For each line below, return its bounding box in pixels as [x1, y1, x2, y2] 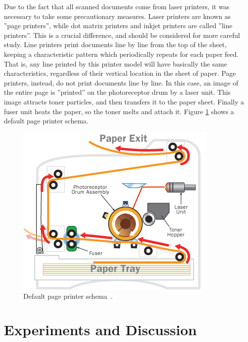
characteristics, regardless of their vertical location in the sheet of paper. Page [4, 68, 236, 78]
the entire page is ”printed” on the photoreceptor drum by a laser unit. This [4, 87, 231, 97]
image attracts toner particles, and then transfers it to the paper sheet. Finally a [4, 96, 244, 106]
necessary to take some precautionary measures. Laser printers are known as [4, 11, 231, 21]
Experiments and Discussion [4, 320, 197, 340]
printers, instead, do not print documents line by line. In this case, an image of [4, 77, 238, 87]
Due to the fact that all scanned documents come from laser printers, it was [4, 1, 230, 11]
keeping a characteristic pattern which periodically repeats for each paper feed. [4, 49, 239, 59]
